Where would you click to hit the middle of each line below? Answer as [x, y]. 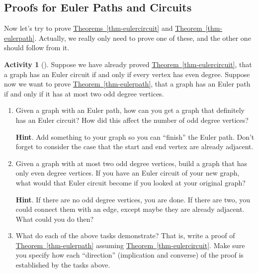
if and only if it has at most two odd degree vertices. [84, 93]
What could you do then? [55, 219]
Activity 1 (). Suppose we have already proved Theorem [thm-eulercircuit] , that [128, 64]
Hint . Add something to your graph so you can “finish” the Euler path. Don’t [135, 136]
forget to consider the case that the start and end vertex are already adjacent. [134, 146]
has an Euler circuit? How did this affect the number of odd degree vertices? [132, 120]
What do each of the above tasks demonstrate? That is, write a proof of [125, 235]
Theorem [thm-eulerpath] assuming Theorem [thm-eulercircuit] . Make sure [130, 245]
